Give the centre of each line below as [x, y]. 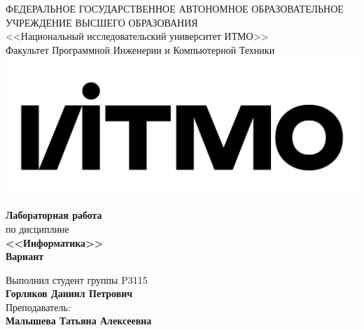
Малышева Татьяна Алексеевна [79, 321]
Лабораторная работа [54, 215]
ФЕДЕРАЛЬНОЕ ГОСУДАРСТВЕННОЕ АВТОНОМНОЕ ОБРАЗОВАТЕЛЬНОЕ [175, 8]
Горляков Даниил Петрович [69, 293]
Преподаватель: [38, 307]
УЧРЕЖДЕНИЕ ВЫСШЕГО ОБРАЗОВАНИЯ [102, 22]
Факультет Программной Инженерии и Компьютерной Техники [140, 49]
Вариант [25, 256]
